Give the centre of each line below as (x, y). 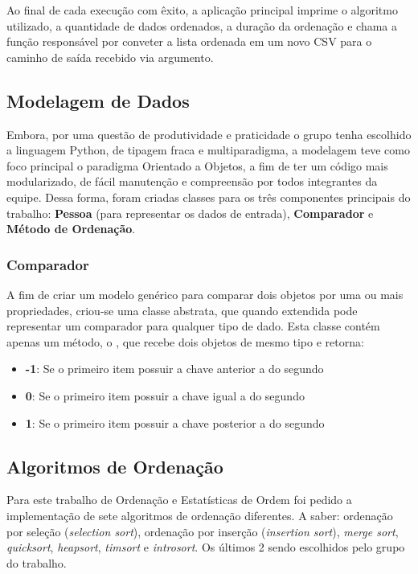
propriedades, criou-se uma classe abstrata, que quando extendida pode (182, 310)
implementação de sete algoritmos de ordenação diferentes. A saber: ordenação (200, 515)
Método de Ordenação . (71, 229)
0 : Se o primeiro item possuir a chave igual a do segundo (165, 395)
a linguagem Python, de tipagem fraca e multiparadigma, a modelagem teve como (208, 150)
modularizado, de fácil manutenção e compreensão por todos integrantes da (192, 181)
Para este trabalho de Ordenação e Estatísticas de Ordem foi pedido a (179, 500)
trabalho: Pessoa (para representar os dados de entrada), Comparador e (190, 213)
